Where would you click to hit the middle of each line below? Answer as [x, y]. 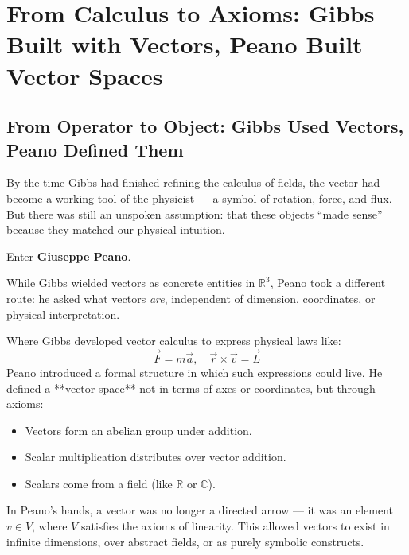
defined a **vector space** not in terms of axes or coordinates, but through [191, 388]
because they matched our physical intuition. [116, 229]
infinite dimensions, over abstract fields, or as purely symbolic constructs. [185, 541]
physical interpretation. [63, 314]
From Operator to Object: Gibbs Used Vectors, [205, 126]
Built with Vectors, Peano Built [185, 44]
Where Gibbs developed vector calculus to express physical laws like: [174, 341]
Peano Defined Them [95, 149]
